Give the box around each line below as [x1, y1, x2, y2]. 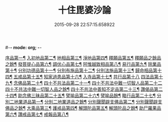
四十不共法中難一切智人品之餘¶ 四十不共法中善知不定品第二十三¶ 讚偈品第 [5, 86, 158, 92]
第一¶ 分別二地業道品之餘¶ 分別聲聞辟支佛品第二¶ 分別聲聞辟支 [31, 98, 162, 104]
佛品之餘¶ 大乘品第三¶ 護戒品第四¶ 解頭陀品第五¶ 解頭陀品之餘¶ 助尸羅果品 [5, 105, 161, 111]
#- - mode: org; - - [5, 44, 42, 50]
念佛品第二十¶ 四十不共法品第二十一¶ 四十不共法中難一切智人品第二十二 [13, 80, 162, 86]
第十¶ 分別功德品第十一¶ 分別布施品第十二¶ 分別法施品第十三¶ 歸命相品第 [5, 67, 157, 73]
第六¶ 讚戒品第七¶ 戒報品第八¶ [5, 111, 69, 117]
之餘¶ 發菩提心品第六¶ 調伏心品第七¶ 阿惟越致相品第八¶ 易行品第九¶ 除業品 [5, 61, 161, 67]
